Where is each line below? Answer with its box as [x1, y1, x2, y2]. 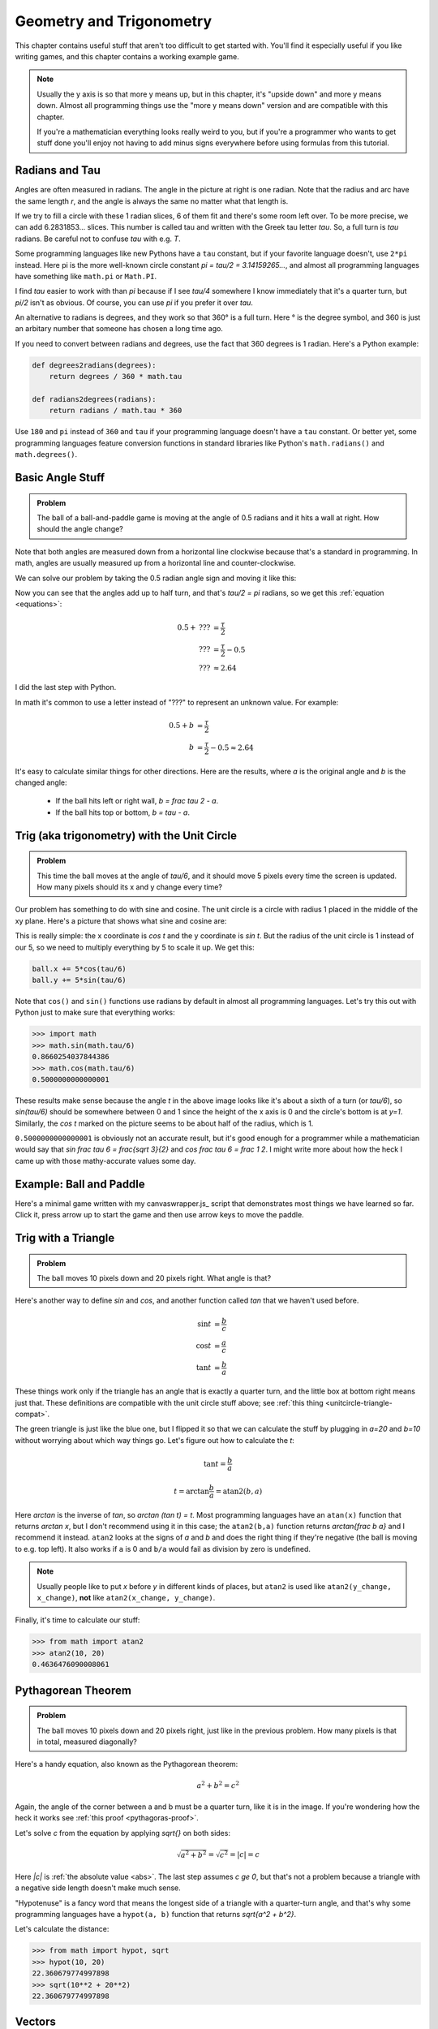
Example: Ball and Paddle [15, 1177, 145, 1191]
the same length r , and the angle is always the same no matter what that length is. [15, 196, 289, 206]
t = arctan [173, 1486, 210, 1496]
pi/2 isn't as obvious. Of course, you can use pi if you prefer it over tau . [15, 297, 253, 308]
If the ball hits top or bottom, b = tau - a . [55, 808, 191, 817]
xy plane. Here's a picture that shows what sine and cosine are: [15, 915, 227, 925]
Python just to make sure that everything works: [15, 1007, 175, 1018]
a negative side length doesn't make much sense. [15, 1883, 182, 1893]
